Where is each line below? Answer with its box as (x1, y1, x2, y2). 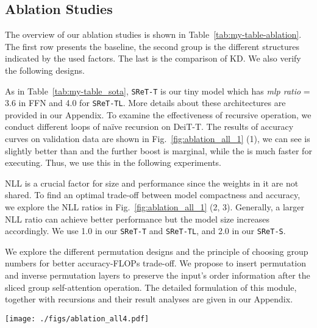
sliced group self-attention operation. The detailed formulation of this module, (5, 280, 297, 293)
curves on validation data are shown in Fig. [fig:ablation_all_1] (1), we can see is (5, 132, 310, 145)
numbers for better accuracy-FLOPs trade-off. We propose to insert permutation (5, 257, 306, 269)
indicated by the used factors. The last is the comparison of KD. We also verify (5, 52, 301, 65)
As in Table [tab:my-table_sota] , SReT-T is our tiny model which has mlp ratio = (5, 84, 310, 97)
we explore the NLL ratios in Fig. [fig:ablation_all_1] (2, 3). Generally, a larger (5, 201, 304, 213)
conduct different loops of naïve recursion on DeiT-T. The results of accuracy (5, 120, 294, 133)
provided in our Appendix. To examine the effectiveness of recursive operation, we (5, 108, 312, 121)
